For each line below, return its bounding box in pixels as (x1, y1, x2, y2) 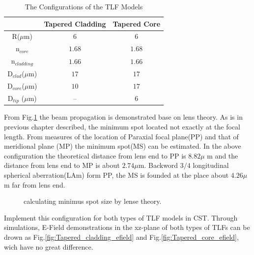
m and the (207, 150, 238, 160)
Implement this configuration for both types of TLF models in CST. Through (4, 212, 238, 223)
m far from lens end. (4, 179, 65, 190)
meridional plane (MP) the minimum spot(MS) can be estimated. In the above (4, 141, 241, 151)
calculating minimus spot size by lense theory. (24, 196, 162, 206)
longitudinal (193, 160, 229, 170)
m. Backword (138, 160, 178, 170)
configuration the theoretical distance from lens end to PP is (4, 150, 186, 160)
